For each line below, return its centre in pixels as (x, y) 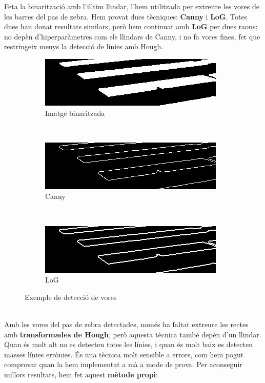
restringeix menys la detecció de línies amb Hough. (84, 46)
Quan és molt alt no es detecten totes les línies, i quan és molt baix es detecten (129, 344)
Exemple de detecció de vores (71, 297)
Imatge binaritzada (75, 113)
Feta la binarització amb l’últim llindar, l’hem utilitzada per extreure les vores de (132, 6)
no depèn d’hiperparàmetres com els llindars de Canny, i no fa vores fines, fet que (132, 36)
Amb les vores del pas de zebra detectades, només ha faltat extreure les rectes (126, 324)
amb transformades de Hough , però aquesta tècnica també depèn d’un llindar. (133, 334)
